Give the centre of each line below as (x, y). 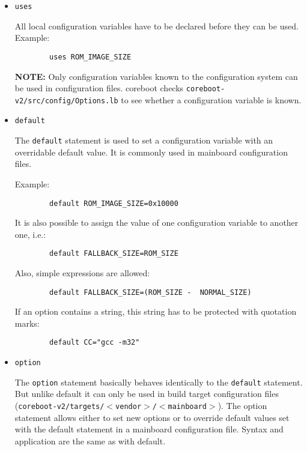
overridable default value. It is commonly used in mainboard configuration (151, 152)
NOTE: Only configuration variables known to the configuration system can (156, 76)
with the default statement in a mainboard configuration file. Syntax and (149, 429)
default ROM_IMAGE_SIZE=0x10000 (114, 203)
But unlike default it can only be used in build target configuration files (147, 394)
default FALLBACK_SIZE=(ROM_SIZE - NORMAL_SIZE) (150, 292)
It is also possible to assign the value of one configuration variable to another (157, 222)
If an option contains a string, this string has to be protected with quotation (156, 311)
